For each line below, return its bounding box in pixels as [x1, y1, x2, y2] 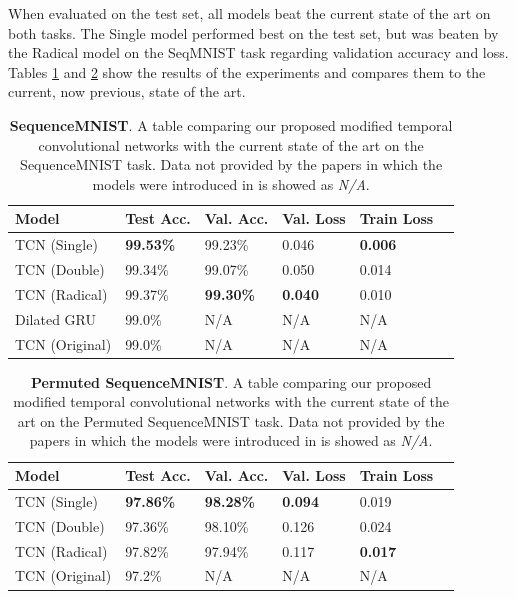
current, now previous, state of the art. [8, 81, 246, 102]
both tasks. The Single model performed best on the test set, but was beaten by [8, 22, 499, 43]
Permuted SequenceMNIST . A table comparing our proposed [30, 371, 432, 392]
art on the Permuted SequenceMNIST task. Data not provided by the [17, 410, 445, 431]
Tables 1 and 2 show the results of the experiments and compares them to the [8, 61, 486, 82]
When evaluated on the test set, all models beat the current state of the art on [8, 3, 491, 23]
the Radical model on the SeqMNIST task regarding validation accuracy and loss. [8, 42, 509, 63]
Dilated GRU [15, 308, 96, 329]
